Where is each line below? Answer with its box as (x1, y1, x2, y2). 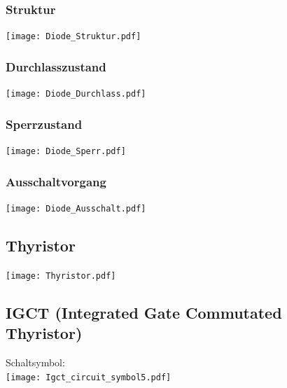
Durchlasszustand (6, 57, 106, 75)
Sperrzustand (6, 115, 83, 132)
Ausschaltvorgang (6, 172, 106, 190)
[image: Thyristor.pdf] (6, 270, 116, 281)
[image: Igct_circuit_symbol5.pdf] (6, 372, 171, 382)
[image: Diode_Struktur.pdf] (6, 32, 141, 42)
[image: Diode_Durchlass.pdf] (6, 89, 146, 99)
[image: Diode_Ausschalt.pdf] (6, 203, 146, 214)
